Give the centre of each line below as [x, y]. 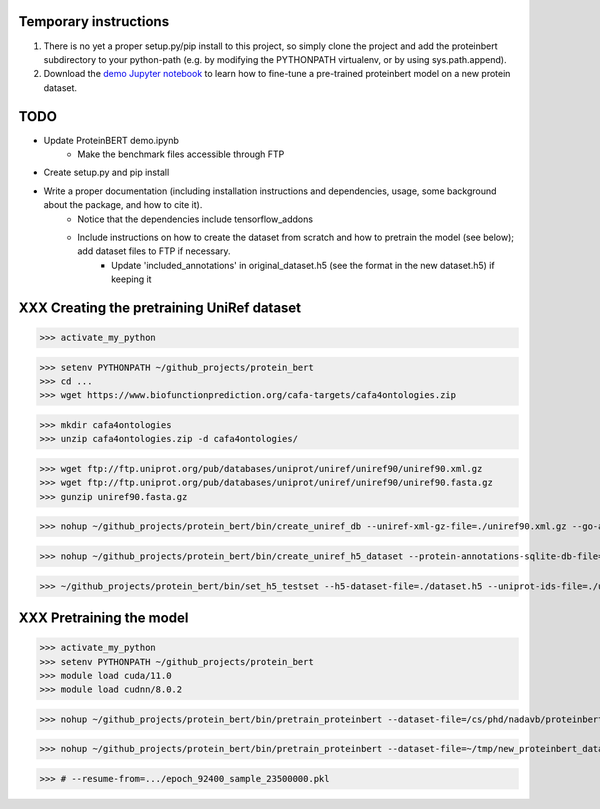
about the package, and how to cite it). [123, 205]
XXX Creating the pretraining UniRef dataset [160, 307]
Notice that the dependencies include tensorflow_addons [195, 219]
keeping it [131, 279]
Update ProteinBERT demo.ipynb [111, 140]
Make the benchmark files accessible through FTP [181, 154]
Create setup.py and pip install [106, 172]
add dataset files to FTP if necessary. [154, 251]
